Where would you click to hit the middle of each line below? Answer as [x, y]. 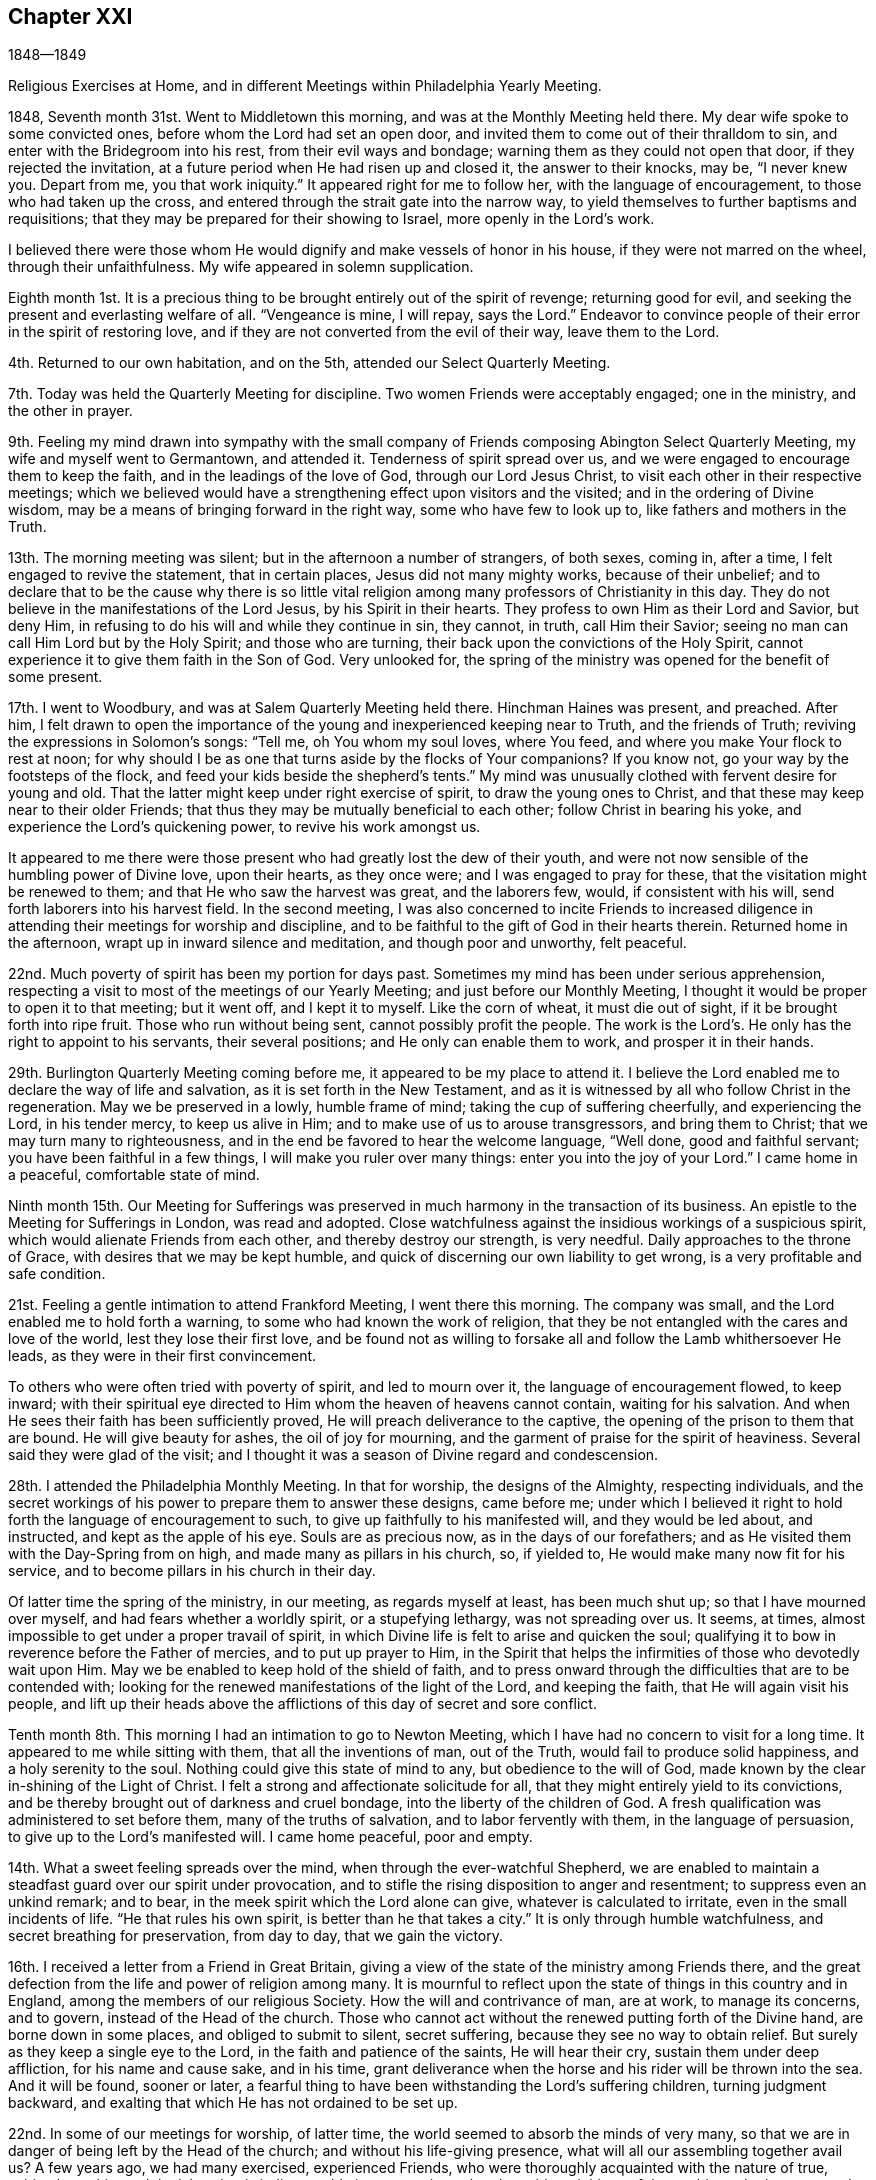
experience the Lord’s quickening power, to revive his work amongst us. [244, 827]
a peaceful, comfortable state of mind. [134, 1175]
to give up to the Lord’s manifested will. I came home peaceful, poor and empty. [270, 1837]
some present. [55, 677]
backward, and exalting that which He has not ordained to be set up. [233, 2103]
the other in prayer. [70, 411]
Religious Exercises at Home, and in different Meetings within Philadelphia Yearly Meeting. [305, 86]
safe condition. [57, 1274]
